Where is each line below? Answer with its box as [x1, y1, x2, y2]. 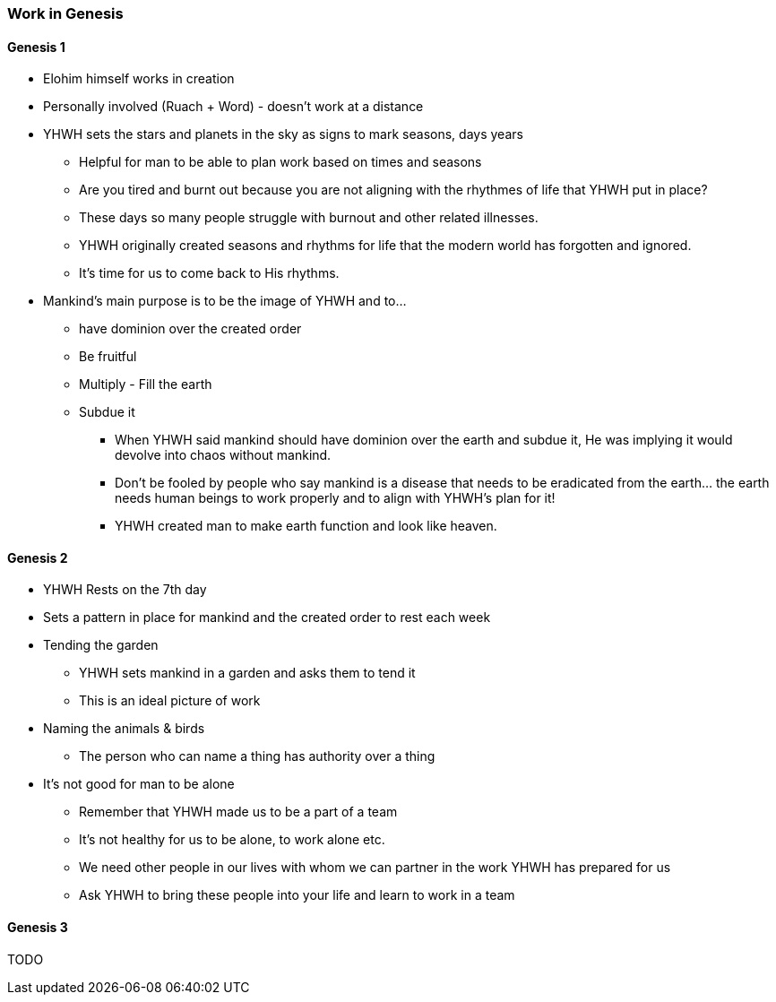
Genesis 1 [7, 39, 65, 55]
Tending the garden [43, 637, 159, 653]
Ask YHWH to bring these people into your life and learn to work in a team [79, 887, 515, 903]
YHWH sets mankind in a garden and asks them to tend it [79, 665, 416, 681]
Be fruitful [79, 349, 137, 365]
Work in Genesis [7, 4, 124, 22]
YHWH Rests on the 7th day [43, 582, 207, 598]
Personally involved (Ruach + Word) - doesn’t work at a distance [43, 99, 424, 115]
